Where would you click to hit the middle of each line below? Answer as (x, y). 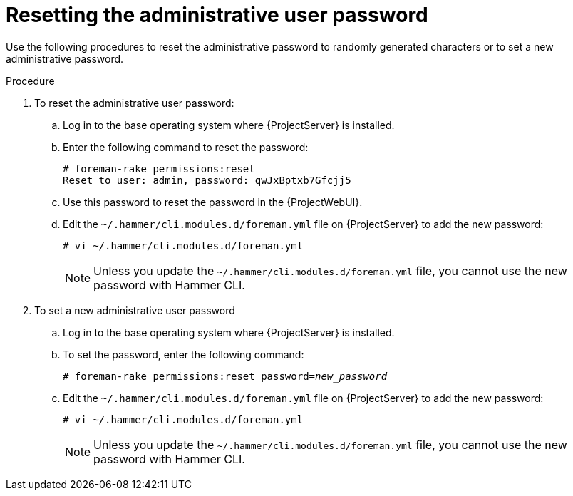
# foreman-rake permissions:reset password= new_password (225, 376)
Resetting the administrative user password (217, 15)
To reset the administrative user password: (134, 103)
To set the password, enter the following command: (184, 354)
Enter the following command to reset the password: (186, 147)
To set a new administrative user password (135, 310)
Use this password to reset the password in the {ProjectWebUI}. (213, 202)
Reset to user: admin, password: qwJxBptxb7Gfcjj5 (207, 180)
